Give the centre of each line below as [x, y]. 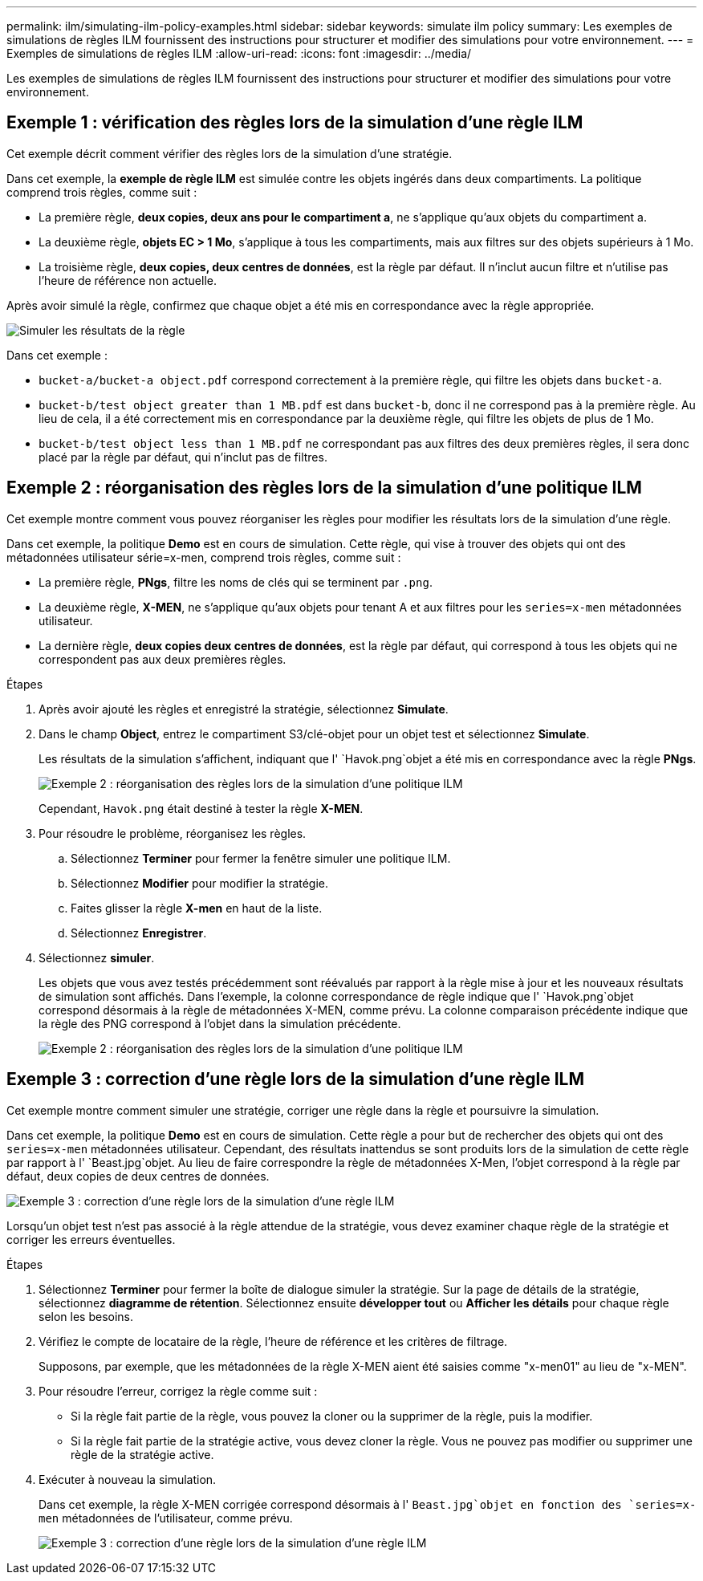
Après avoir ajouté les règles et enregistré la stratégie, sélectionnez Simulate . [244, 709]
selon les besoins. [86, 1316]
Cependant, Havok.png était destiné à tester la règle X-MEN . [201, 808]
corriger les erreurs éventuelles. [91, 1239]
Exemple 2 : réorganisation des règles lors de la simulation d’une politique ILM [324, 488]
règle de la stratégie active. [142, 1454]
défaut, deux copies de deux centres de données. [138, 1176]
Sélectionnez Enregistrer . [139, 933]
